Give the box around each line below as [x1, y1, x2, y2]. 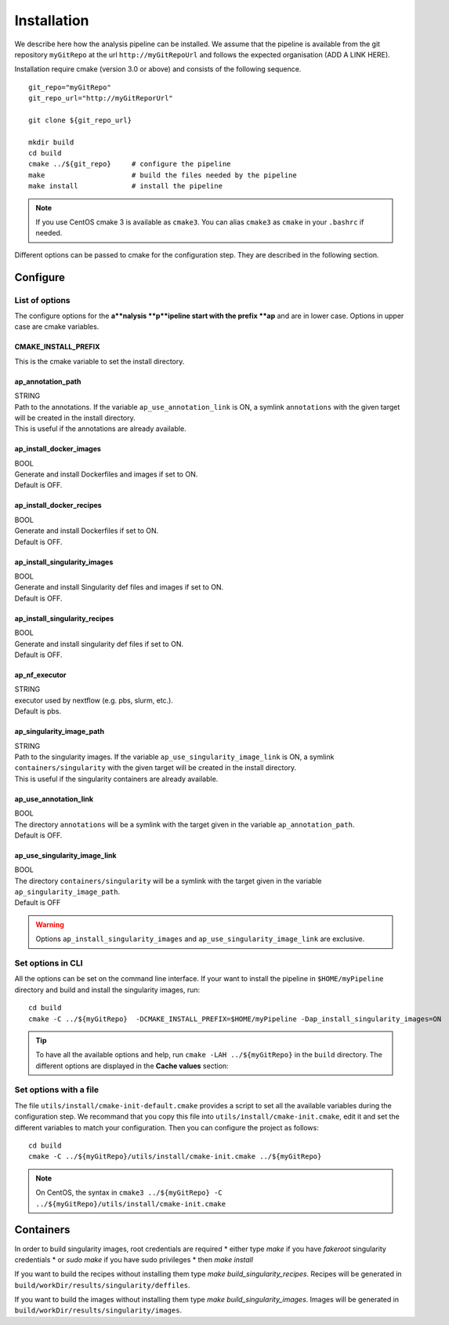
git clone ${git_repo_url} [28, 115, 132, 125]
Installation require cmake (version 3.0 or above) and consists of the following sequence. [14, 64, 302, 74]
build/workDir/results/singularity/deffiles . [14, 1280, 191, 1290]
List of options [14, 294, 71, 305]
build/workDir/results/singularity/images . [14, 1305, 183, 1315]
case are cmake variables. [14, 322, 100, 331]
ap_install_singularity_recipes [14, 613, 114, 623]
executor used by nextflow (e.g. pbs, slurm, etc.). [14, 695, 174, 705]
